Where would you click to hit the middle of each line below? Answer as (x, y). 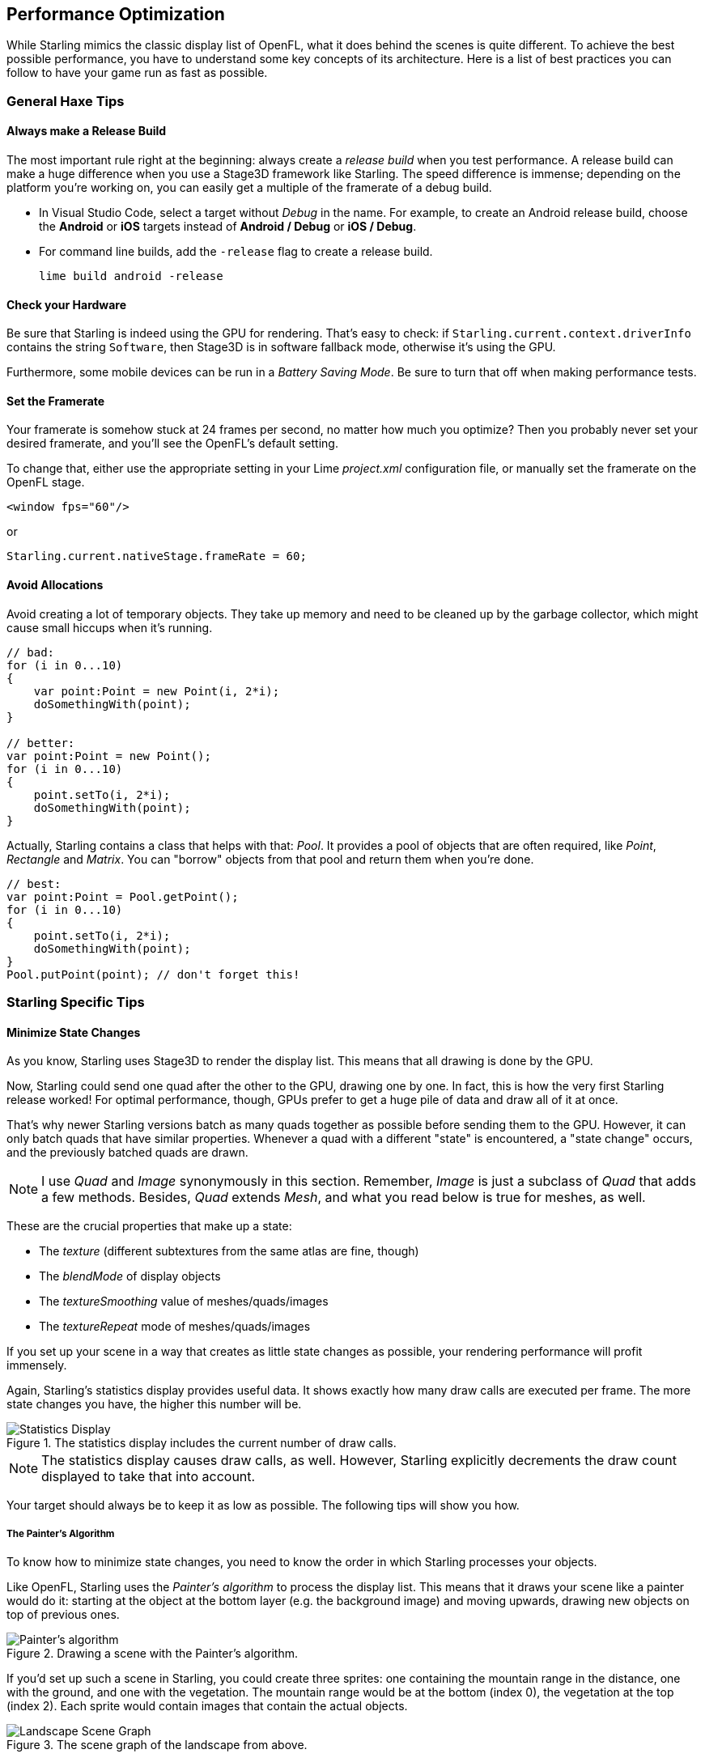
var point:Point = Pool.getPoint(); (123, 896)
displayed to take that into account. (149, 1477)
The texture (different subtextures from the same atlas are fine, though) (229, 1251)
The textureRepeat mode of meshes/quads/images (175, 1327)
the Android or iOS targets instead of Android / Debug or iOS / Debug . (228, 227)
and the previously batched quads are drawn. (127, 1153)
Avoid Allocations (55, 585)
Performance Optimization (116, 14)
